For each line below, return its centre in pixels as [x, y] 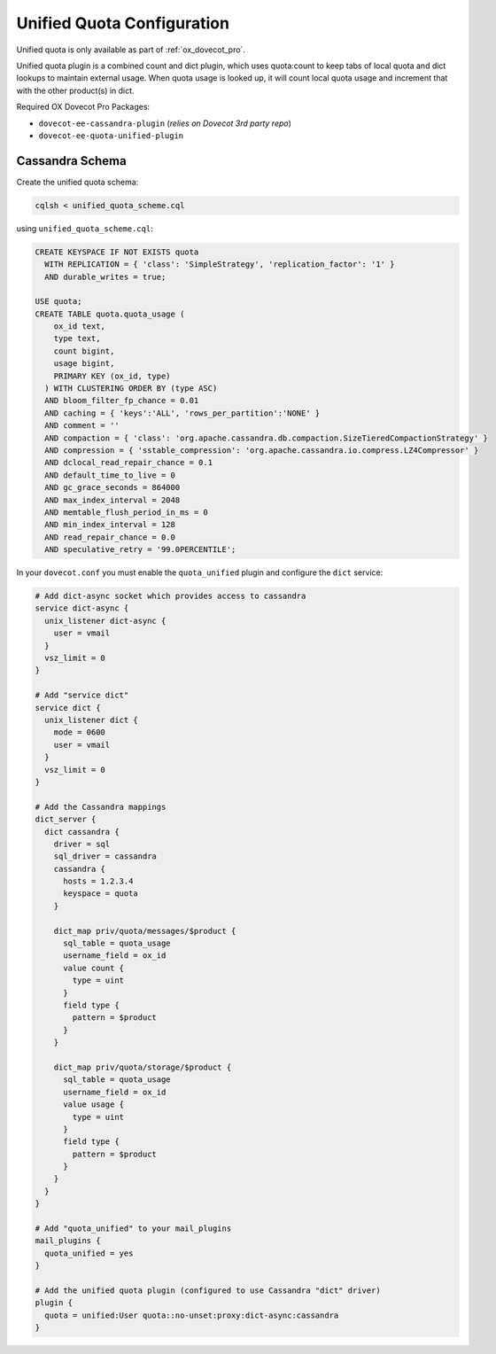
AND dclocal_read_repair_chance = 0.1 [128, 463]
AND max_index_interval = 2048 [112, 500]
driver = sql [82, 844]
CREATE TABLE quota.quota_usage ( [110, 314]
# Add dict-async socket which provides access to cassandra [170, 596]
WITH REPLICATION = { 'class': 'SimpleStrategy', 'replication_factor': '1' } [220, 265]
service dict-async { [82, 608]
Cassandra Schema [72, 161]
